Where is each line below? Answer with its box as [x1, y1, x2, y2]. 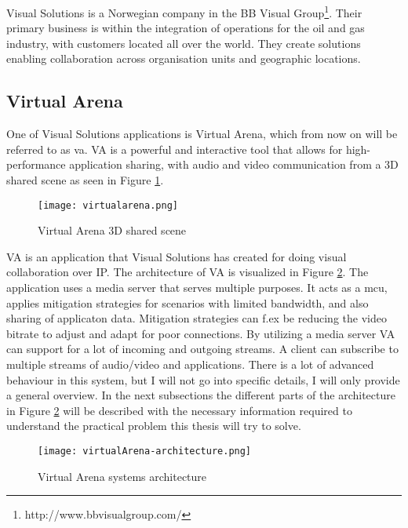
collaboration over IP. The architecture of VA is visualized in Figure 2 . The [6, 264, 369, 280]
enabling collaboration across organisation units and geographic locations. [6, 50, 361, 67]
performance [6, 156, 66, 173]
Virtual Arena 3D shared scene [38, 222, 187, 239]
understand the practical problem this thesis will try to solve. [6, 417, 301, 434]
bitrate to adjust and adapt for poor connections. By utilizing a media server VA [6, 325, 395, 341]
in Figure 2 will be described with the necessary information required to [6, 402, 352, 418]
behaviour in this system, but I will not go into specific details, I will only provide [6, 371, 400, 388]
